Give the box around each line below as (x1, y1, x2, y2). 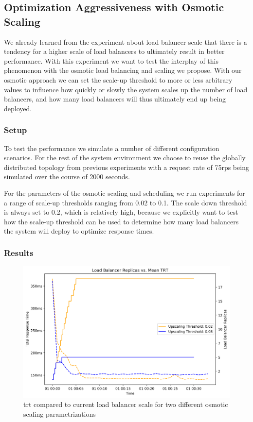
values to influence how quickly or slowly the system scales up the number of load (4, 84, 248, 94)
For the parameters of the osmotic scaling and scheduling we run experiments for (4, 187, 245, 198)
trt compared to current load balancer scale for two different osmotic (23, 399, 228, 409)
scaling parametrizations (23, 408, 96, 419)
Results (4, 246, 34, 258)
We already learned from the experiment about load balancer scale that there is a (4, 36, 247, 47)
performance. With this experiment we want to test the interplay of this (4, 55, 218, 66)
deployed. (4, 103, 32, 113)
